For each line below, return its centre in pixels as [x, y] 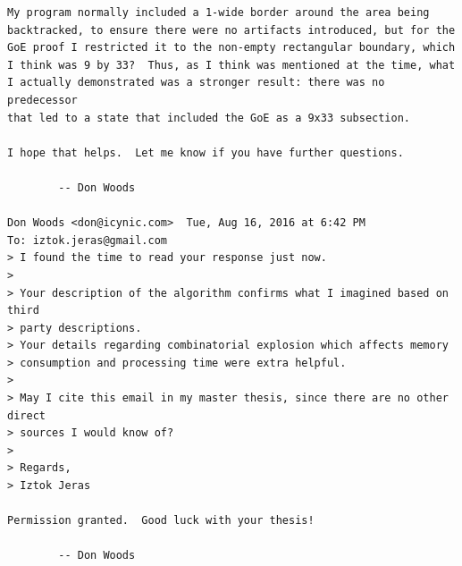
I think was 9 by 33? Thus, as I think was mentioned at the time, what [231, 65]
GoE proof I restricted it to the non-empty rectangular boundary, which [231, 48]
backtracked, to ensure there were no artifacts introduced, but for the [231, 30]
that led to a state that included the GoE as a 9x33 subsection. [209, 118]
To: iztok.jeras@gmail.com [87, 240]
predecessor [42, 100]
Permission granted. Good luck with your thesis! [161, 521]
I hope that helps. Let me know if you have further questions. [206, 152]
